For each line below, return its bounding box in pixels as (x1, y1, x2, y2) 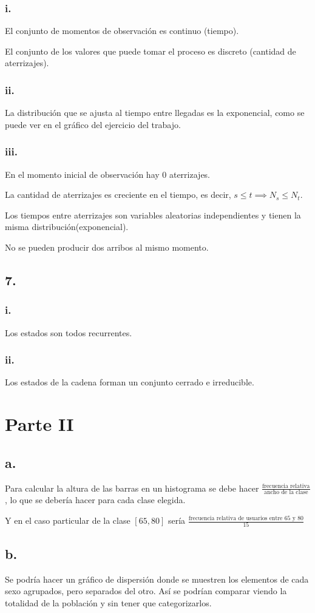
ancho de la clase (264, 489, 308, 496)
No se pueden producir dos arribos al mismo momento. (5, 241, 209, 253)
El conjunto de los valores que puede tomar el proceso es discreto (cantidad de (5, 44, 296, 57)
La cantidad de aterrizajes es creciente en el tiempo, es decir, (5, 188, 231, 201)
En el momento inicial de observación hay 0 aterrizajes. (5, 168, 211, 180)
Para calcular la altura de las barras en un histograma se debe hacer (5, 481, 259, 494)
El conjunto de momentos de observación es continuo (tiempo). (5, 24, 239, 37)
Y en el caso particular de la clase (5, 514, 130, 526)
